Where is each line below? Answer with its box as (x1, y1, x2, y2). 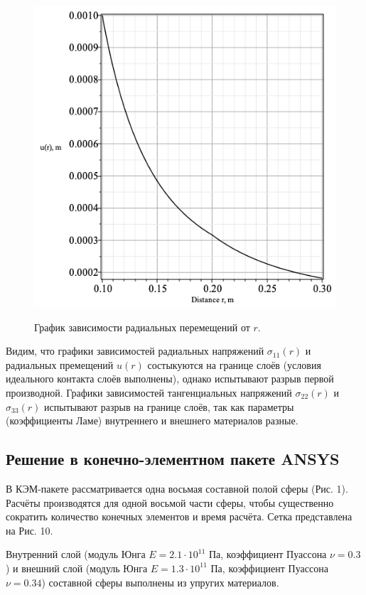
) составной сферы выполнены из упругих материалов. (41, 574, 279, 589)
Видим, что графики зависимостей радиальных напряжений (6, 343, 264, 358)
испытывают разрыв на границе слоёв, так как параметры (44, 399, 294, 414)
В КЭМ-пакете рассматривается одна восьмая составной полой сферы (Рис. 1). (6, 481, 348, 495)
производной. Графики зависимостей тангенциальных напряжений (6, 385, 292, 400)
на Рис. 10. (6, 522, 53, 537)
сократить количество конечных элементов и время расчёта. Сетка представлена (6, 509, 352, 524)
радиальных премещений (6, 357, 114, 372)
